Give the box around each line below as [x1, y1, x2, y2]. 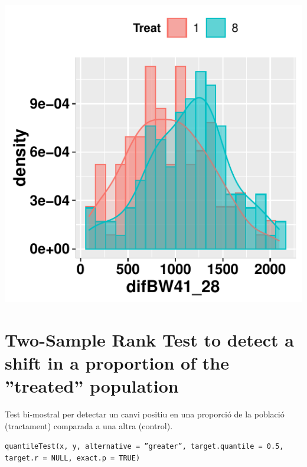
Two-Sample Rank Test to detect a [5, 327, 294, 351]
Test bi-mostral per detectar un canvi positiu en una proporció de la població [5, 408, 285, 420]
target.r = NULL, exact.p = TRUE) [5, 453, 141, 462]
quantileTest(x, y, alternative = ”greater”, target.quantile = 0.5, [5, 442, 284, 451]
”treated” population [5, 374, 179, 398]
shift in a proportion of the [5, 350, 229, 374]
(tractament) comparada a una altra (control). [5, 419, 173, 432]
